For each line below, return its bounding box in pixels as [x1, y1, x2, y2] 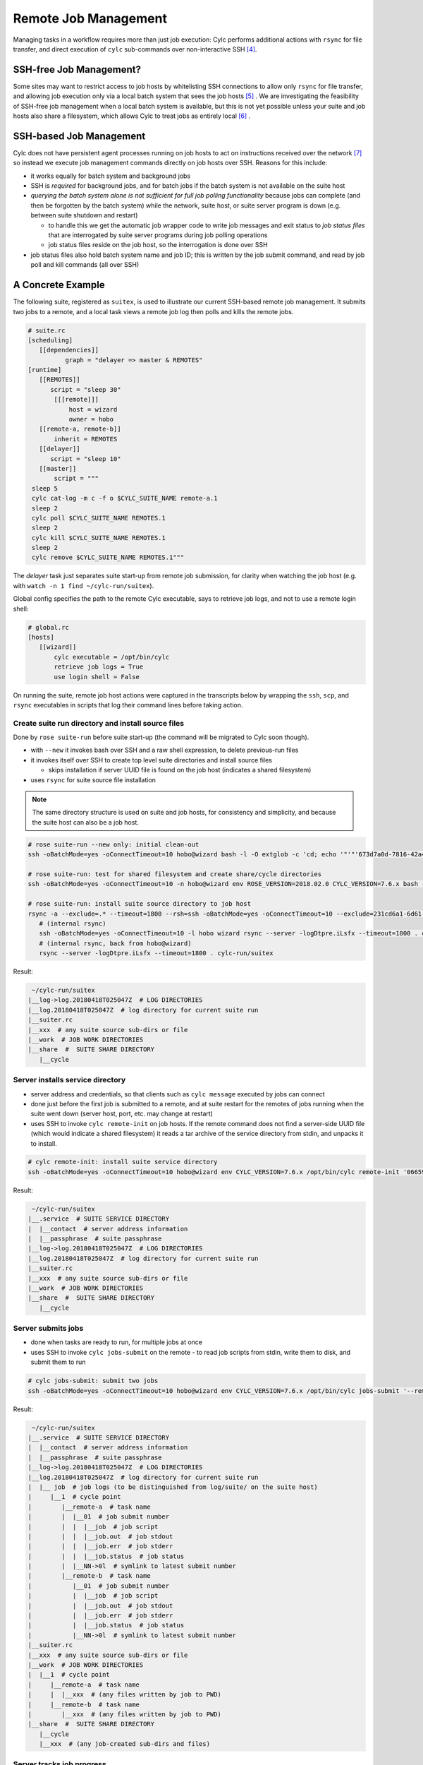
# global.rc [27, 623, 70, 631]
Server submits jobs [13, 1324, 84, 1334]
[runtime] [27, 366, 62, 374]
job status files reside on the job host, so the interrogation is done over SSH [48, 241, 268, 249]
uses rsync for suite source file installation [30, 775, 157, 784]
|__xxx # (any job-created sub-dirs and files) [39, 1740, 211, 1748]
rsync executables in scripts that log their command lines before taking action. [13, 700, 243, 709]
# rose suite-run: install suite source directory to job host [27, 900, 252, 908]
